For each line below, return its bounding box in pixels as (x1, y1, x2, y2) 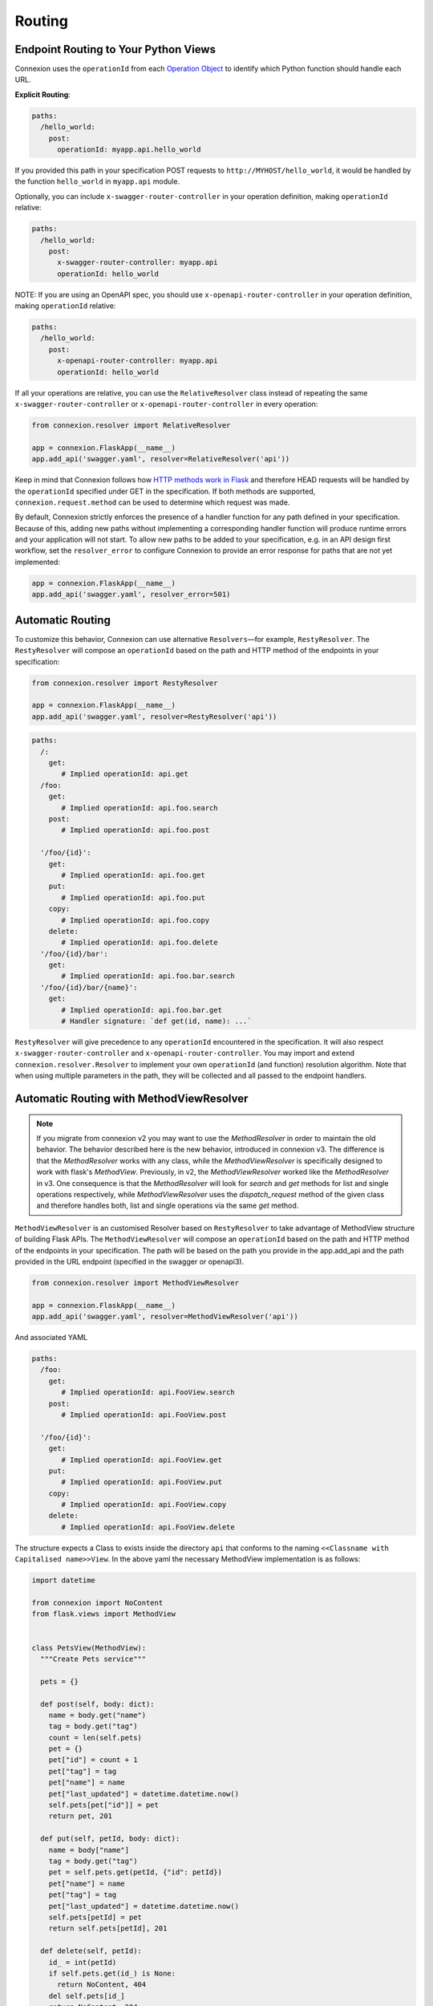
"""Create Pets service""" (40, 1654, 147, 1663)
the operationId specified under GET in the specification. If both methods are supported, (14, 486, 316, 496)
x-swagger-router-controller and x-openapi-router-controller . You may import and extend (14, 1048, 354, 1058)
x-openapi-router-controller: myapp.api (57, 356, 218, 365)
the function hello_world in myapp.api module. (14, 177, 180, 186)
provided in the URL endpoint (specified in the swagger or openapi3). (14, 1257, 245, 1266)
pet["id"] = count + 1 (48, 1756, 138, 1764)
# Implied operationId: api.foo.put (61, 893, 206, 902)
